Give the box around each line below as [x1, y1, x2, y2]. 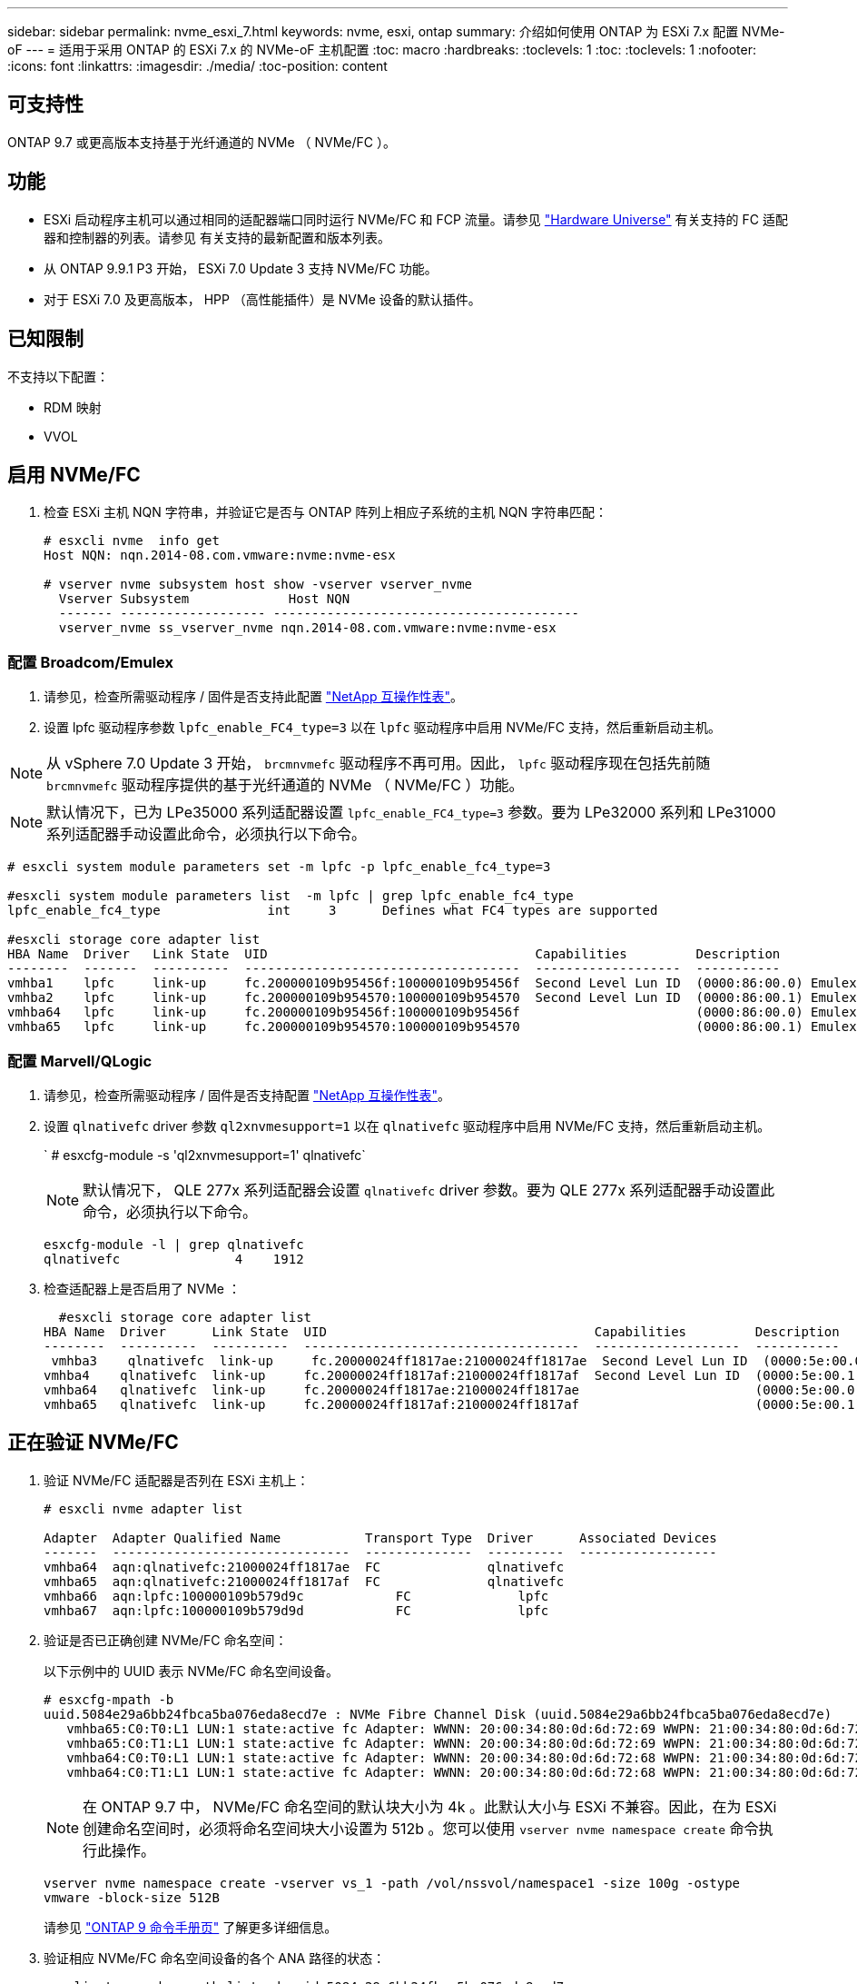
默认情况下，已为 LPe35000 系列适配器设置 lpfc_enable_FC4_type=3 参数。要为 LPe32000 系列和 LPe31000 [46, 803, 776, 822]
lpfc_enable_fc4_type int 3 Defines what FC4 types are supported [7, 903, 658, 918]
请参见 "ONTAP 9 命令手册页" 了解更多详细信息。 [44, 1919, 338, 1935]
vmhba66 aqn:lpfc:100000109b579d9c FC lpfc [44, 1588, 549, 1603]
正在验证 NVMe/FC [7, 1431, 179, 1454]
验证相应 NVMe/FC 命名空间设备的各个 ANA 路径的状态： [44, 1949, 386, 1966]
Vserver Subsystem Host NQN [58, 591, 350, 607]
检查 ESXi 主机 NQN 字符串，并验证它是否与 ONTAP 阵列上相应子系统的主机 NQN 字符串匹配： [44, 504, 608, 521]
